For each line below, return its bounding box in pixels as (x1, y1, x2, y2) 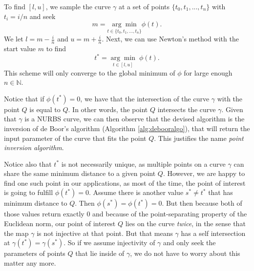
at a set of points (119, 1, 169, 11)
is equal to (29, 104, 61, 114)
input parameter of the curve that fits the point (4, 133, 147, 143)
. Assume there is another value (88, 187, 184, 197)
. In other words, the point (68, 104, 148, 114)
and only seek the (163, 237, 216, 248)
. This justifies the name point (154, 133, 244, 143)
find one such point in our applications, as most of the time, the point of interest (4, 177, 246, 188)
